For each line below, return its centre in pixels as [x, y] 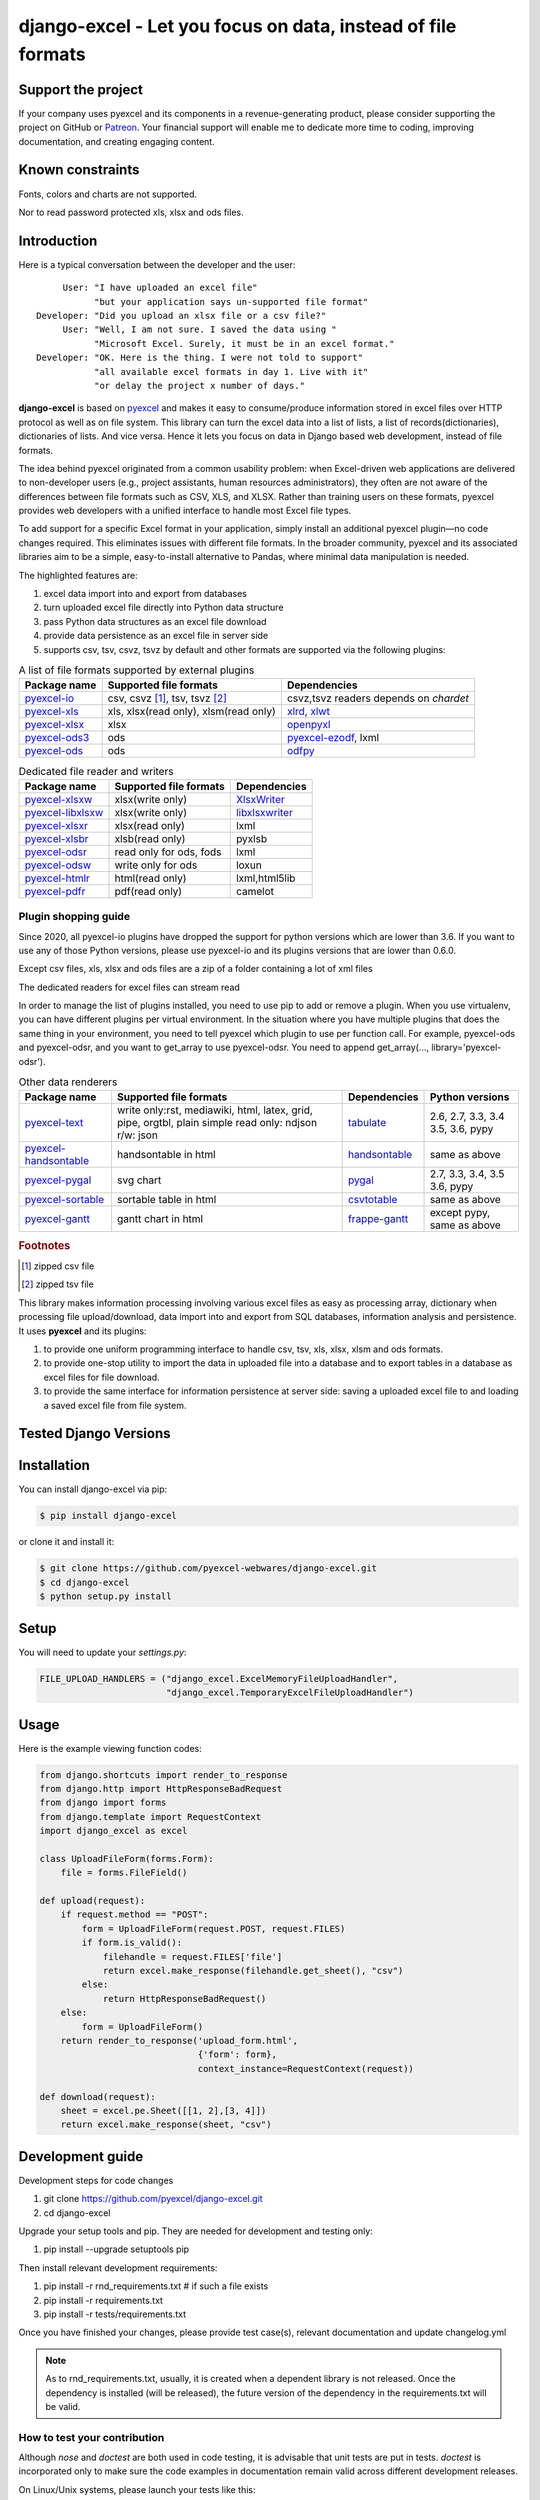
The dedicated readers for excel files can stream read [129, 987]
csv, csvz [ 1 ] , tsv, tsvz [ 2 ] [167, 698]
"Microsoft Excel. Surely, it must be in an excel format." [244, 343]
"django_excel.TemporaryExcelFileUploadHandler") [290, 1693]
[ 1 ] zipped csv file [58, 1266]
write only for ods [156, 865]
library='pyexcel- [466, 1047]
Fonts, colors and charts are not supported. [108, 194]
